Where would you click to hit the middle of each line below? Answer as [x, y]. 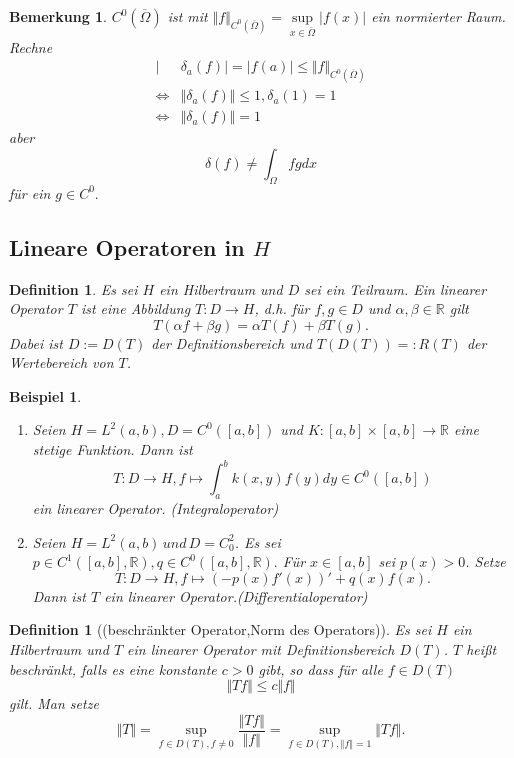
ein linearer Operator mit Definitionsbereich [261, 648]
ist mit [187, 16]
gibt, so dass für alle [320, 668]
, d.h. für [282, 308]
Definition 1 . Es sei [73, 288]
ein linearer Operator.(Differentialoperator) [236, 595]
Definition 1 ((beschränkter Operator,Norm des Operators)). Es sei [220, 629]
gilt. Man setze [54, 703]
